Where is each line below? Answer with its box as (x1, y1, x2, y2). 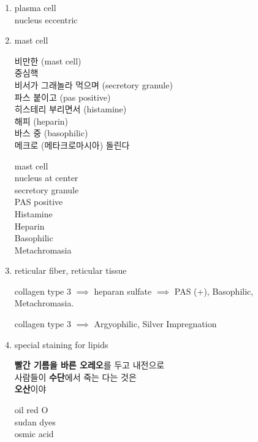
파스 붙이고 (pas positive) (14, 90, 111, 103)
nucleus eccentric (14, 13, 78, 26)
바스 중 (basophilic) (14, 126, 88, 139)
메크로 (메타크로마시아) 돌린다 (14, 138, 130, 151)
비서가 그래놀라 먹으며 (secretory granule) (14, 78, 173, 91)
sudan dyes (14, 415, 56, 428)
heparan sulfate (94, 284, 152, 297)
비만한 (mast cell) (14, 54, 82, 67)
